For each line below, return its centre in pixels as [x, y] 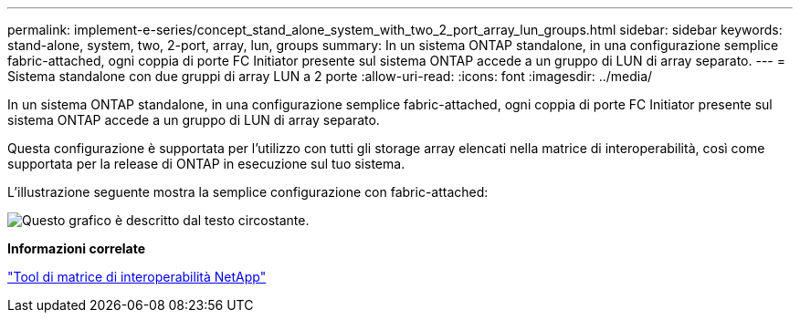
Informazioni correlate [77, 248]
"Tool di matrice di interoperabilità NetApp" [137, 277]
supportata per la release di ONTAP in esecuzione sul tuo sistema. [206, 164]
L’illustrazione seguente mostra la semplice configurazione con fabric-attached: [248, 192]
